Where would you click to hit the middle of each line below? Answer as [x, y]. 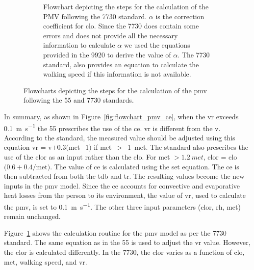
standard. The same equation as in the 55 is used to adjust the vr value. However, [127, 242]
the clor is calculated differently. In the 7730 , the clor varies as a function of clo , [124, 252]
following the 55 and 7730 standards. [79, 100]
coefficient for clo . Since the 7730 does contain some [121, 26]
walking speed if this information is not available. [117, 74]
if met [103, 147]
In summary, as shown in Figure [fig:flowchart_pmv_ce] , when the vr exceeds [121, 116]
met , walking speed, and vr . [46, 261]
